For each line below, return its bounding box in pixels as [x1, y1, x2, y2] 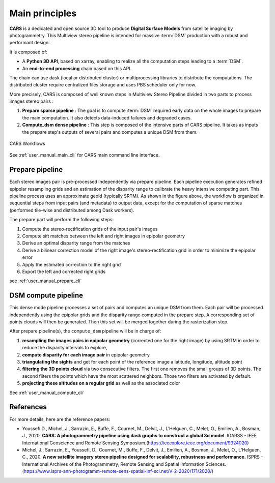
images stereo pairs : [9, 98, 53, 104]
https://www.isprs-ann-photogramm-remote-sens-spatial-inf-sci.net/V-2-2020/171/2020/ [23, 468, 212, 474]
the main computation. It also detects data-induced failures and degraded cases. [22, 114, 192, 120]
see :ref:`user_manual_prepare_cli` [9, 278, 82, 284]
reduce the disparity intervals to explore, [22, 345, 107, 351]
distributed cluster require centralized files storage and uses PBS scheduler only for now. [9, 82, 197, 88]
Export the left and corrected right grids [22, 268, 106, 275]
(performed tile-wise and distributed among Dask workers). [9, 207, 134, 213]
